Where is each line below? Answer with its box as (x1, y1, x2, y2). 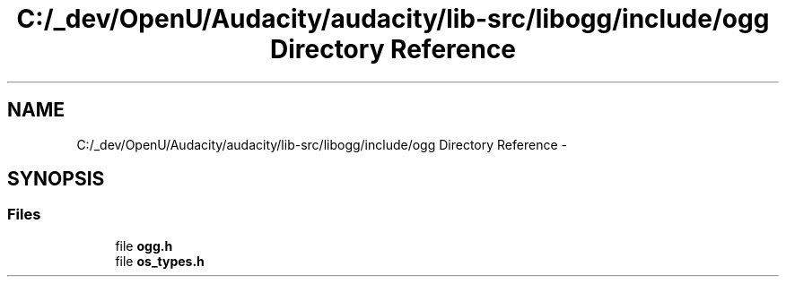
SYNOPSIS (7, 168, 105, 191)
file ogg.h (115, 237, 173, 254)
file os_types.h (115, 253, 205, 269)
